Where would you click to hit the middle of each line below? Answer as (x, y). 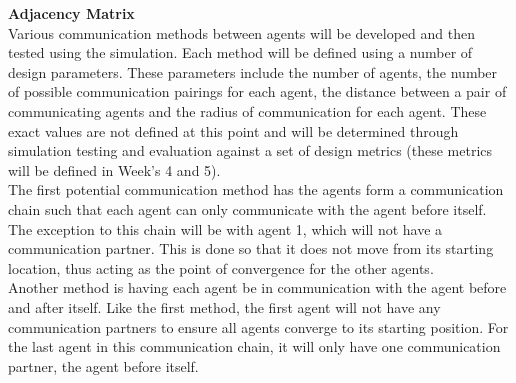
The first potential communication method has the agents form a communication (256, 189)
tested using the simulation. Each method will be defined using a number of (240, 52)
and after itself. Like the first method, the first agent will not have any (224, 306)
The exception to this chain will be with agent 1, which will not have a (225, 228)
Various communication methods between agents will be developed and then (241, 32)
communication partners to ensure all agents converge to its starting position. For (258, 326)
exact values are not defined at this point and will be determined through (233, 130)
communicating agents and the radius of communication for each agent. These (247, 110)
